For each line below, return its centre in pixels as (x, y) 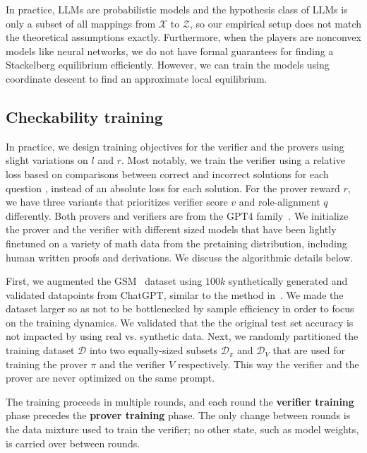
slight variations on (47, 160)
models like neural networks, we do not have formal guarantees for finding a (170, 51)
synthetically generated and (288, 281)
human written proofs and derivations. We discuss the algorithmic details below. (180, 257)
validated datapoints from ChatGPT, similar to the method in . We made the (175, 294)
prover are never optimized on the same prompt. (110, 378)
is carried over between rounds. (73, 443)
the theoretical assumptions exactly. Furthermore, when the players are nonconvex (183, 37)
